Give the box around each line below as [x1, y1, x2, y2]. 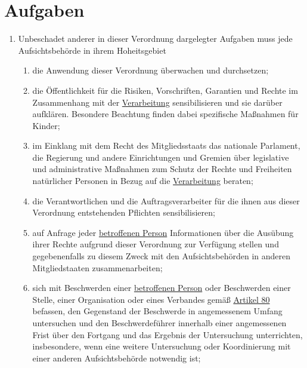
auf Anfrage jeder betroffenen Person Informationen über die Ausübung [32, 226, 294, 238]
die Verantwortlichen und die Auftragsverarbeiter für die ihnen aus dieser [32, 194, 300, 207]
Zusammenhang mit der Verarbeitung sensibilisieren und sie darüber [32, 96, 283, 108]
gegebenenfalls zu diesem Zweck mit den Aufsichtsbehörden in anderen [32, 250, 291, 262]
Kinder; [32, 119, 60, 131]
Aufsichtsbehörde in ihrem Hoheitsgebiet [18, 44, 166, 56]
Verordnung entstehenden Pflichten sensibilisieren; [32, 206, 215, 219]
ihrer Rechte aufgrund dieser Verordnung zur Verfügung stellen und [32, 238, 279, 250]
